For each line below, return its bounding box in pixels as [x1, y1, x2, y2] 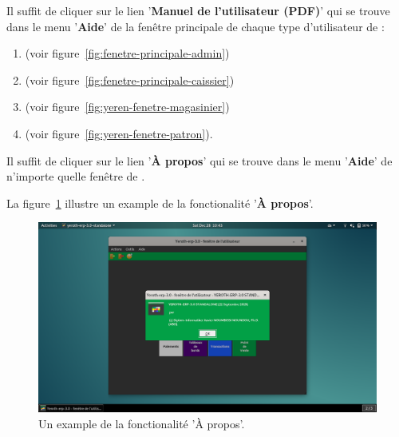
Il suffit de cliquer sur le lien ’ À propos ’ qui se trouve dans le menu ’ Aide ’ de [6, 152, 393, 169]
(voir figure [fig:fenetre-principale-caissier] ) [25, 71, 235, 88]
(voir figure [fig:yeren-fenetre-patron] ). [25, 125, 213, 141]
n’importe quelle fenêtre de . [6, 168, 145, 185]
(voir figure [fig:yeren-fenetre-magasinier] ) [25, 98, 230, 115]
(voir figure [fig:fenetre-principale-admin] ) [25, 45, 230, 62]
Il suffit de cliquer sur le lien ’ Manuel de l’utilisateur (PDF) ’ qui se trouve [6, 2, 390, 18]
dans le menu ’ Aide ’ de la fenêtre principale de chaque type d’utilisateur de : [6, 18, 385, 34]
